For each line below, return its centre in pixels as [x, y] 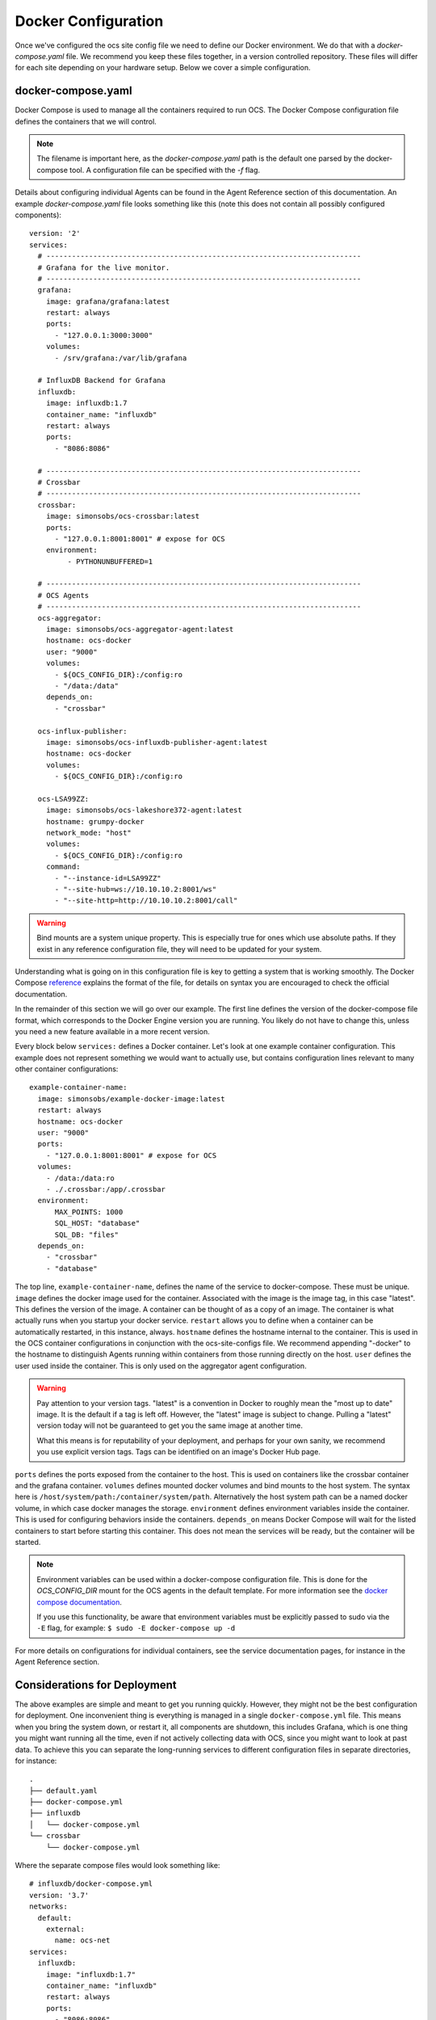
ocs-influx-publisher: [82, 731]
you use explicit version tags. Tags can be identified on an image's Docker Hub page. [178, 1452]
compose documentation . [80, 1602]
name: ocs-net [82, 1940]
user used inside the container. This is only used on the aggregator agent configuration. [161, 1366]
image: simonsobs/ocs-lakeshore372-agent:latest [144, 810]
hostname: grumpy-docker [95, 821]
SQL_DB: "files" [87, 1235]
